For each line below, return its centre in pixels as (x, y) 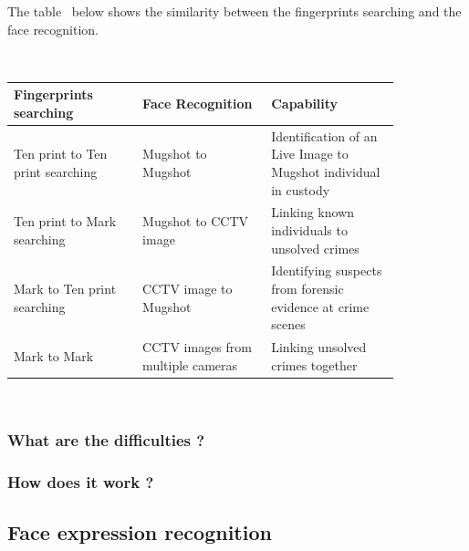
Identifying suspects (327, 270)
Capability (305, 104)
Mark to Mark (54, 355)
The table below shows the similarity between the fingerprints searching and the (234, 11)
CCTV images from (197, 347)
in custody (301, 189)
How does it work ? (81, 482)
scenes (288, 324)
